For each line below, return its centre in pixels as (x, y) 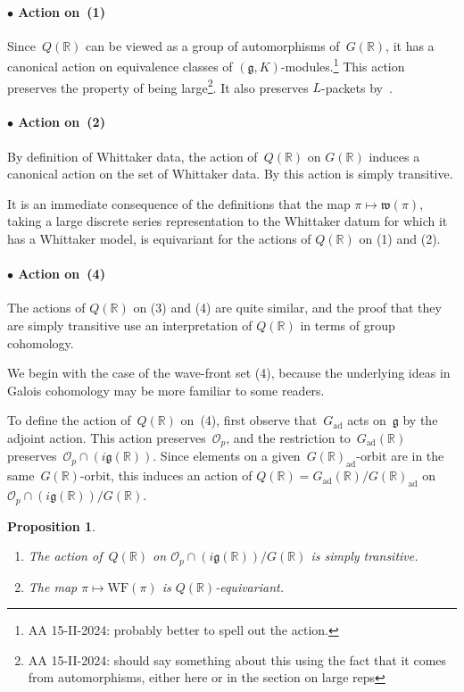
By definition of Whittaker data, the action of (133, 156)
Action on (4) (62, 274)
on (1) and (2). (400, 239)
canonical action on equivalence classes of (120, 67)
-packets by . (357, 87)
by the (420, 420)
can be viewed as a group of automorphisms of (213, 45)
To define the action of (69, 420)
